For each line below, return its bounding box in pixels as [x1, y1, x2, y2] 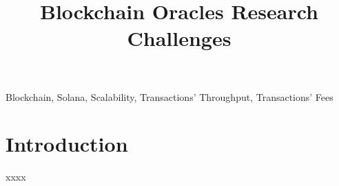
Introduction [6, 130, 128, 158]
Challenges [127, 24, 232, 52]
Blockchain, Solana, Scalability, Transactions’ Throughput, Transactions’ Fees [6, 89, 333, 104]
